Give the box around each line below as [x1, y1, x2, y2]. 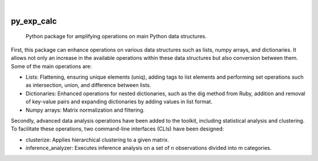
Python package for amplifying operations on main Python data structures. [25, 33, 207, 40]
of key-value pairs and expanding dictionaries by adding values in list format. [25, 98, 213, 105]
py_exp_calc [11, 16, 57, 26]
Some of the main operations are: [11, 62, 92, 70]
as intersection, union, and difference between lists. [25, 82, 151, 89]
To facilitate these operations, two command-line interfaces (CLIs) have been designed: [11, 125, 224, 132]
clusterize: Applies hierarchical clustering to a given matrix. [25, 136, 170, 143]
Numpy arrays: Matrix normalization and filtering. [25, 106, 145, 113]
